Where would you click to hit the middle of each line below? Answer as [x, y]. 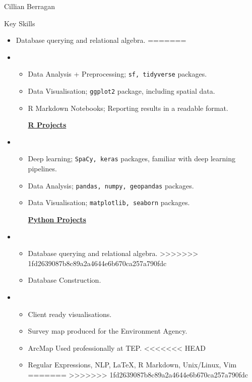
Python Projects [57, 219]
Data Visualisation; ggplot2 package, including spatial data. [121, 91]
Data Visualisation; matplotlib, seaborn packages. [109, 202]
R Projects [47, 125]
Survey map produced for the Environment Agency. [108, 331]
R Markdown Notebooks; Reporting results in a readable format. [128, 108]
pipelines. [42, 169]
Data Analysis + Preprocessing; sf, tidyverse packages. [117, 74]
